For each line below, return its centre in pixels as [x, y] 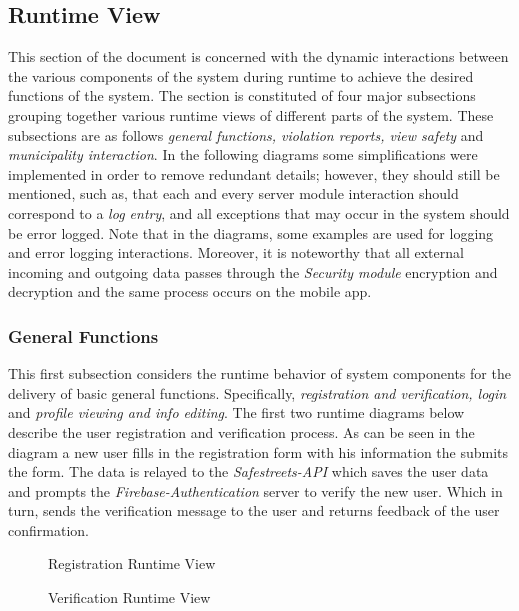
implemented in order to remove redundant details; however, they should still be [254, 173]
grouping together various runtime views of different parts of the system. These [251, 114]
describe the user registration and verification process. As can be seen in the [241, 431]
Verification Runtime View [129, 597]
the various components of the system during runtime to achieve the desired [241, 75]
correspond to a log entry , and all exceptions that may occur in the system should [259, 212]
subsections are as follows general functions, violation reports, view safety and [246, 134]
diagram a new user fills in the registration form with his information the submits [258, 451]
